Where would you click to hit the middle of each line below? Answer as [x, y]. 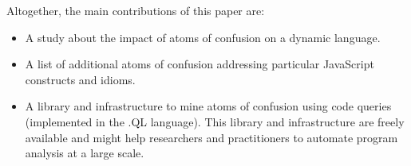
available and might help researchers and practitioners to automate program [211, 137]
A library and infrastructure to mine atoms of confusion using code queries [208, 106]
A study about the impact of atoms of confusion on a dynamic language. [203, 37]
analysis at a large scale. [85, 153]
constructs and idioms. [80, 79]
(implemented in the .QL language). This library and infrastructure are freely [215, 121]
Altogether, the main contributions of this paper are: [136, 10]
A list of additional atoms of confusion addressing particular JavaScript [200, 64]
